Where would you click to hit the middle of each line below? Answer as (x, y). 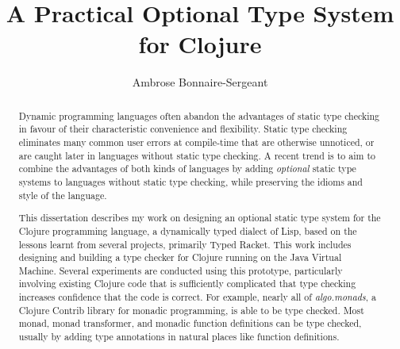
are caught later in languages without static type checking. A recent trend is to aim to (197, 155)
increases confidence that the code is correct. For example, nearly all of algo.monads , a (197, 297)
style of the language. (63, 195)
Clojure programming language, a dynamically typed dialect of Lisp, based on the (188, 230)
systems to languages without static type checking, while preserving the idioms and (190, 181)
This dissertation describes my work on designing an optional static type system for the (200, 218)
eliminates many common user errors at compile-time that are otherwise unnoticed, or (196, 142)
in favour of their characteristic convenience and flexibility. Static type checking (183, 129)
